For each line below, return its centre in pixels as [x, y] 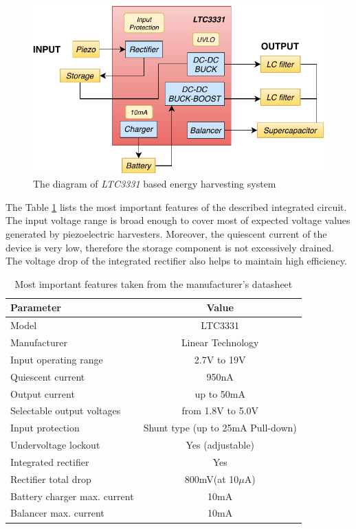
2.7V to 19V [220, 359]
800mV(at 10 [212, 479]
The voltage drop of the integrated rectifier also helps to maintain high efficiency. [176, 261]
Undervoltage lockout [55, 445]
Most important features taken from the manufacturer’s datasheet [154, 283]
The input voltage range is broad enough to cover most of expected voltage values [178, 220]
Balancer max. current [57, 513]
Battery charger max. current [72, 496]
